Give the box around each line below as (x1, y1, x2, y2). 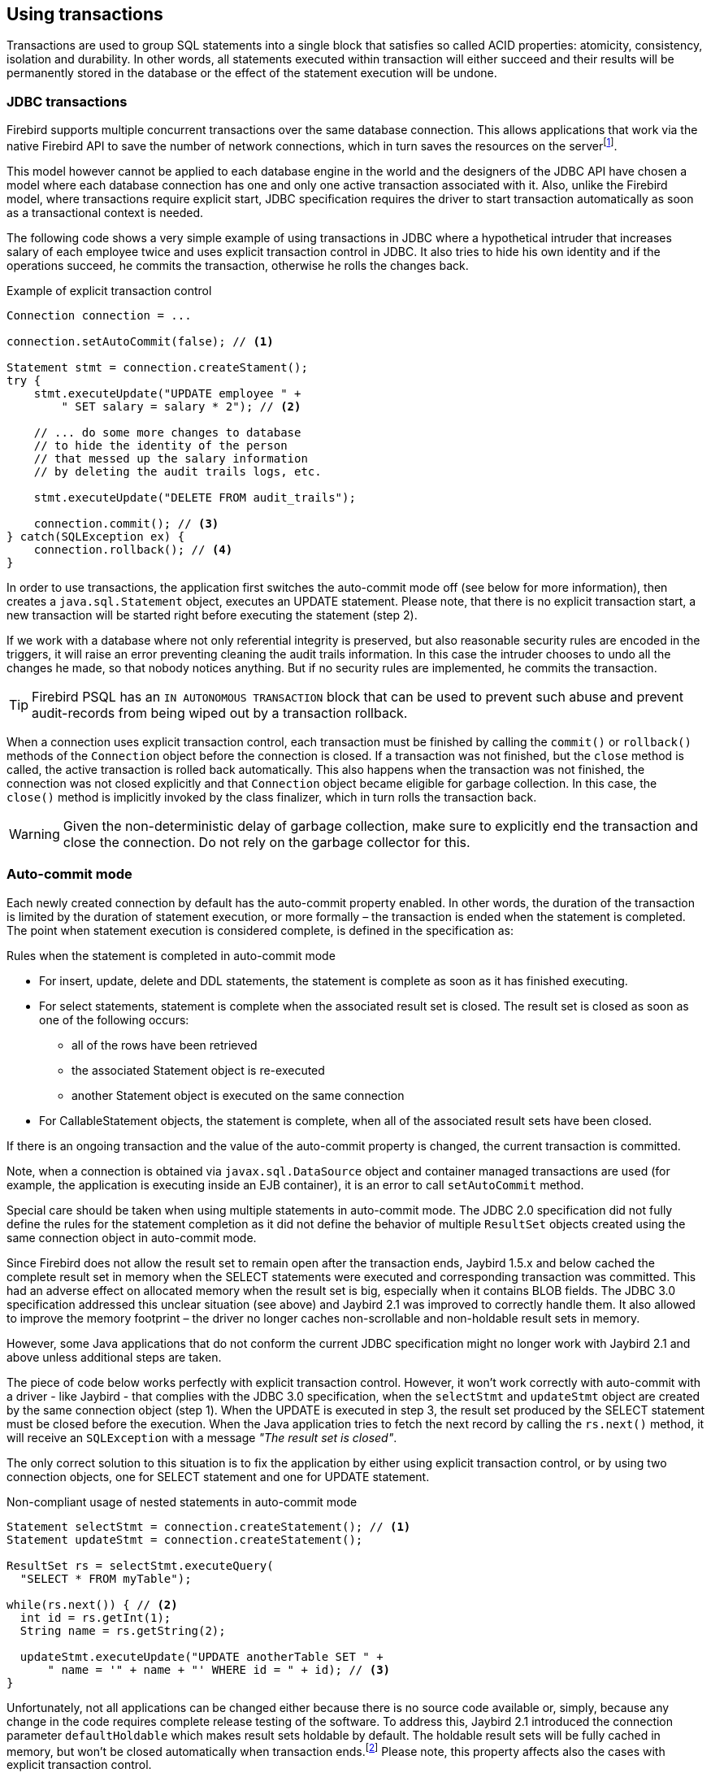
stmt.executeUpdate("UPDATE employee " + (33, 386, 301, 400)
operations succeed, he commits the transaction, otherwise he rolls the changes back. (7, 258, 469, 272)
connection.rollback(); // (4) (33, 542, 233, 556)
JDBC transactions (7, 93, 128, 110)
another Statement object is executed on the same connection (72, 1088, 405, 1102)
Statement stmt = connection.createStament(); (7, 360, 308, 374)
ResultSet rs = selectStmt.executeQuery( (7, 1558, 274, 1572)
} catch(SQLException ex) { (7, 529, 185, 543)
